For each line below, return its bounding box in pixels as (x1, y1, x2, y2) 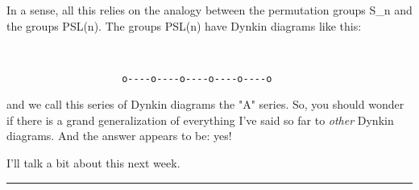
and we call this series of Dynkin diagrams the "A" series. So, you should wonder (6, 96, 404, 113)
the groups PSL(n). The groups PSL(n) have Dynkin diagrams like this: (6, 17, 362, 34)
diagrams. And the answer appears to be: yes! (6, 127, 232, 144)
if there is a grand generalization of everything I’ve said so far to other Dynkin (6, 111, 394, 128)
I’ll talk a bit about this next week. (6, 154, 180, 171)
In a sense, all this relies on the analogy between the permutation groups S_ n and (6, 2, 413, 18)
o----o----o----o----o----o (122, 72, 272, 85)
